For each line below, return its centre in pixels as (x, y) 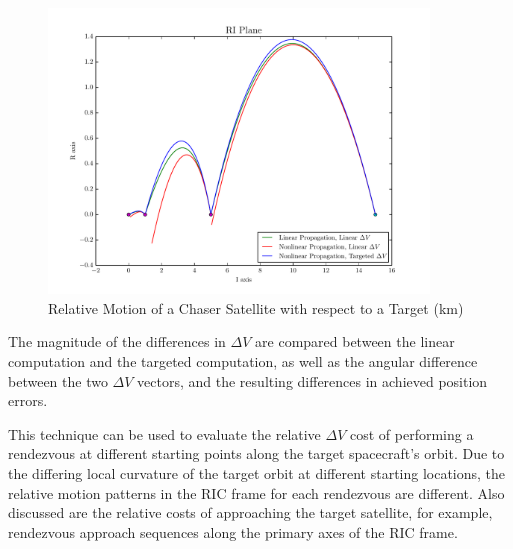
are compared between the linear (355, 341)
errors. (28, 400)
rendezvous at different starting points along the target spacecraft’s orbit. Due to (256, 453)
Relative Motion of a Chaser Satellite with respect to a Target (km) (256, 307)
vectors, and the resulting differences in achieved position (312, 380)
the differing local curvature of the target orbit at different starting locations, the (257, 472)
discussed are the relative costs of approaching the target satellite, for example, (250, 512)
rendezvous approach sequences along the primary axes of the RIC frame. (233, 531)
